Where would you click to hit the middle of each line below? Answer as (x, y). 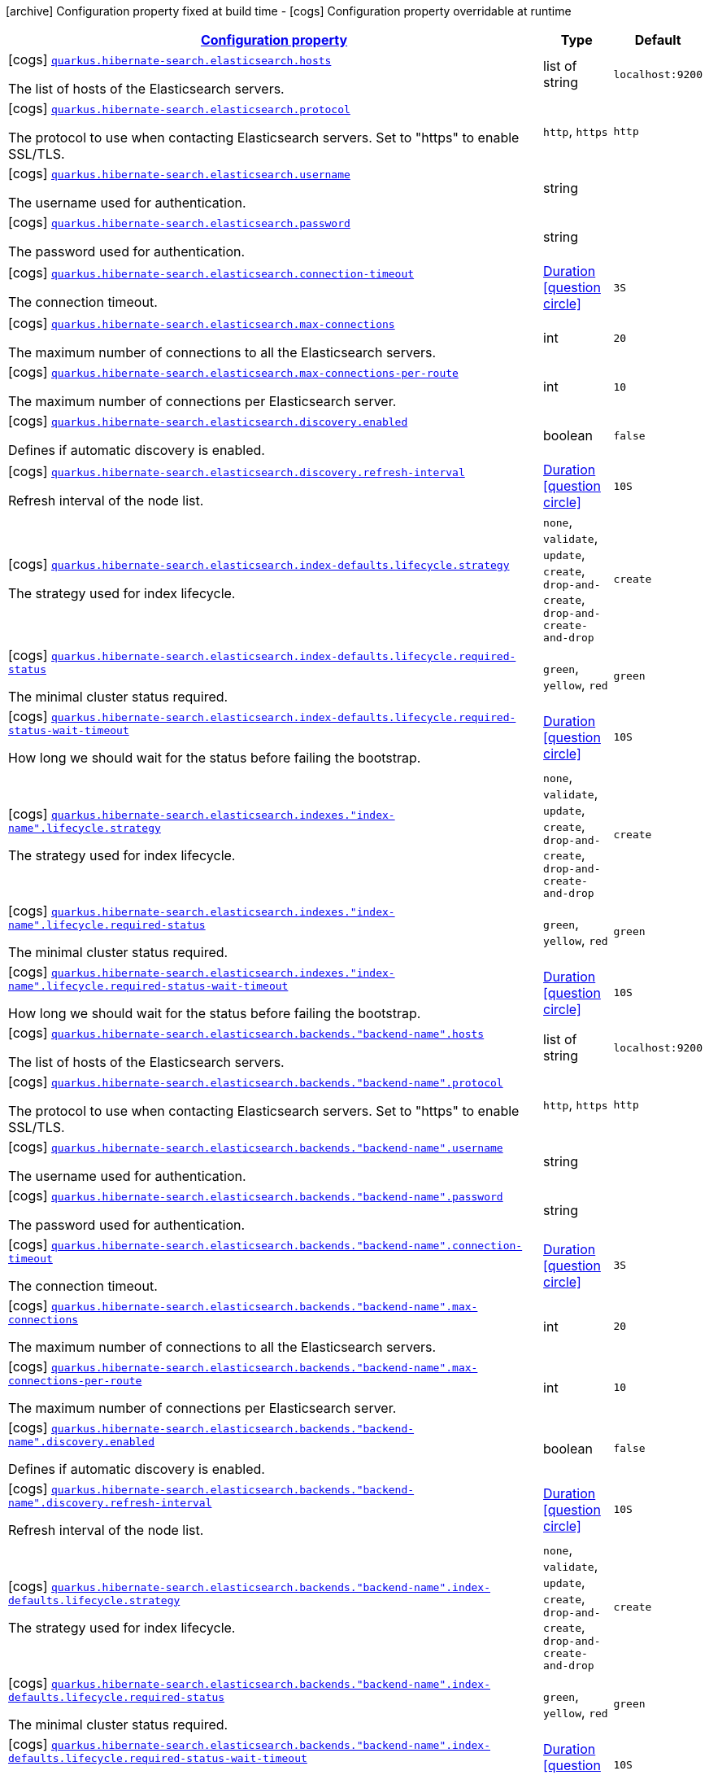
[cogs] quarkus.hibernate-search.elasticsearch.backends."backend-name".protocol (256, 1082)
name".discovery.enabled (82, 1442)
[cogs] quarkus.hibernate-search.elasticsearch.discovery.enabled (208, 421)
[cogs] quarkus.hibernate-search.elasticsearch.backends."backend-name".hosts (246, 1033)
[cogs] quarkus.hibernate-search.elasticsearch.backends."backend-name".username (256, 1147)
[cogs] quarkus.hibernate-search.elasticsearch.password (179, 222)
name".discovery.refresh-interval (110, 1503)
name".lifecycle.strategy (85, 828)
